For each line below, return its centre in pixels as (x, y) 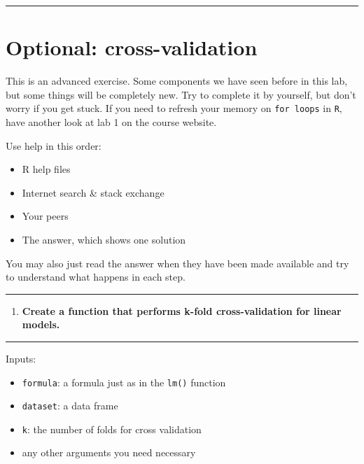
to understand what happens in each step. (96, 277)
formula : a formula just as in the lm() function (124, 382)
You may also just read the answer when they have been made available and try (177, 263)
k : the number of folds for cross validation (112, 429)
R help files (46, 169)
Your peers (45, 216)
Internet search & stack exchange (93, 192)
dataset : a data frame (70, 406)
